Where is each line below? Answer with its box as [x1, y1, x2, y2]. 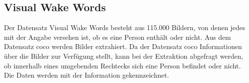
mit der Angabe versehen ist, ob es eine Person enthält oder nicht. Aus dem [4, 32, 231, 42]
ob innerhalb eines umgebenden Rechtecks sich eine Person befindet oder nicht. [4, 60, 241, 70]
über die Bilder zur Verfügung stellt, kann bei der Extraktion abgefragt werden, [4, 50, 243, 61]
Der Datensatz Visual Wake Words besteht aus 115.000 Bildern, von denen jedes [4, 22, 246, 33]
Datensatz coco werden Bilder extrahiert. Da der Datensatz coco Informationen [4, 41, 242, 51]
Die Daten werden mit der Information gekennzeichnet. [4, 70, 169, 80]
